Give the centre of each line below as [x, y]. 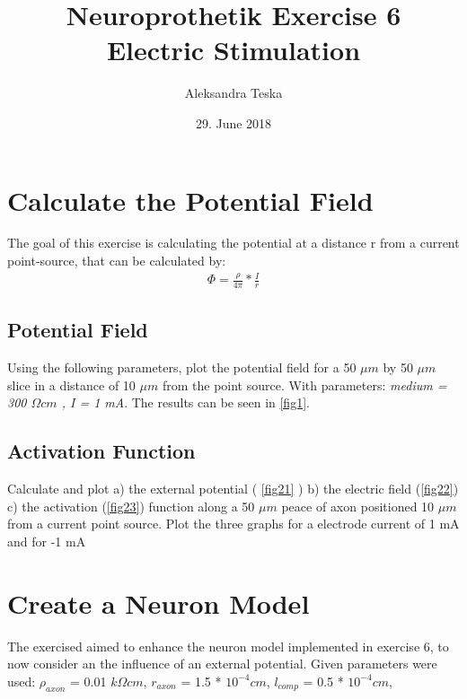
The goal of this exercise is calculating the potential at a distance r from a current [233, 243]
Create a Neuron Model [159, 603]
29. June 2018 [233, 122]
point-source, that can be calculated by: [117, 261]
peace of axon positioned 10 [358, 506]
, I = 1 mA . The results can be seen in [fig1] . [185, 402]
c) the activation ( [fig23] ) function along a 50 [131, 506]
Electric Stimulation [233, 50]
